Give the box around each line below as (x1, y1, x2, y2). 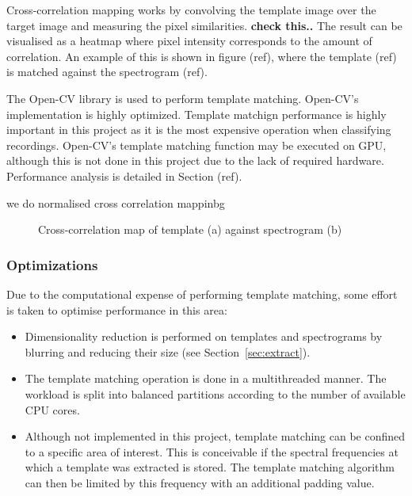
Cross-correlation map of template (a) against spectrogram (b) (38, 221, 342, 238)
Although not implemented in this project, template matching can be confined (25, 428, 406, 444)
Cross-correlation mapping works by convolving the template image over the (6, 2, 376, 17)
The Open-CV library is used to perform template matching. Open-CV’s (6, 90, 359, 106)
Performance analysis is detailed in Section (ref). (6, 167, 242, 184)
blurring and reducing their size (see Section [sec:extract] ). (25, 343, 311, 360)
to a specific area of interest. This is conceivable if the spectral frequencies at (25, 443, 399, 460)
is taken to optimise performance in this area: (6, 301, 227, 318)
